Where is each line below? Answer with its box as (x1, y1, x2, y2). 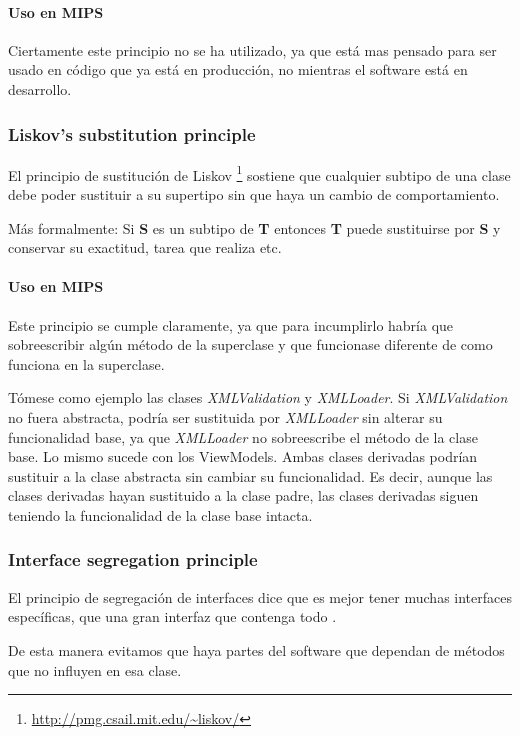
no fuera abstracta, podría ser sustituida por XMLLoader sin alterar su (8, 407, 443, 427)
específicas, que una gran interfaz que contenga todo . (8, 606, 337, 627)
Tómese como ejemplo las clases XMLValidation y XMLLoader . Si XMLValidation (8, 387, 508, 408)
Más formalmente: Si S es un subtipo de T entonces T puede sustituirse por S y (8, 217, 501, 238)
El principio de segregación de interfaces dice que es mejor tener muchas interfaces (8, 586, 512, 607)
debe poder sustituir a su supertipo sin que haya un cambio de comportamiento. (8, 184, 500, 205)
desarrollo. (8, 78, 72, 99)
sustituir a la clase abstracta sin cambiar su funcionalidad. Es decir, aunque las (8, 465, 493, 486)
